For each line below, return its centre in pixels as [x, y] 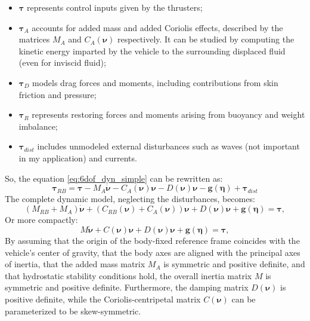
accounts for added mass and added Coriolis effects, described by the [157, 27]
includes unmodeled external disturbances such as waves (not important [168, 146]
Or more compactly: [41, 220]
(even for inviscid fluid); [62, 62]
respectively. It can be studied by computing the [206, 39]
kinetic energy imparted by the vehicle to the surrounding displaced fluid [152, 51]
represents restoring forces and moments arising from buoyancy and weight [168, 114]
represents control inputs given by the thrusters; [115, 7]
